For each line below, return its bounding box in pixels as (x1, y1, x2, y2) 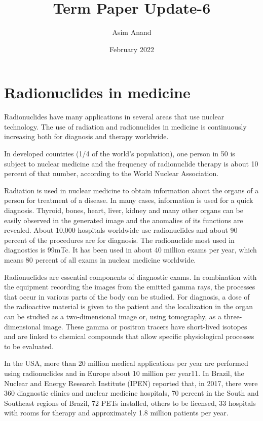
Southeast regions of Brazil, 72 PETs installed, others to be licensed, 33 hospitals (4, 397, 256, 408)
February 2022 (109, 44, 154, 54)
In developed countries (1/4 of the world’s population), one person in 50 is (4, 148, 235, 159)
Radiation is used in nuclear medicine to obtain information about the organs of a (4, 185, 259, 195)
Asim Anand (112, 27, 152, 37)
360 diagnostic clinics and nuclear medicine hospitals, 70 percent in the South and (4, 388, 259, 398)
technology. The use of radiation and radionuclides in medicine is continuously (4, 121, 247, 132)
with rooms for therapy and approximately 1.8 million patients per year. (4, 407, 229, 418)
